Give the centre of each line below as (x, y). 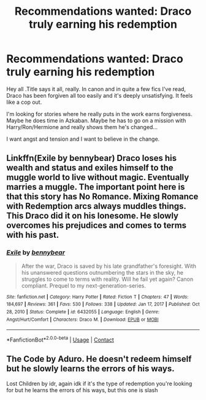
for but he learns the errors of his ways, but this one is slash (82, 390)
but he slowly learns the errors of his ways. (90, 369)
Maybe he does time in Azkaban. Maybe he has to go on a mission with (96, 120)
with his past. (33, 235)
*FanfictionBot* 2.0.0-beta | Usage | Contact (60, 339)
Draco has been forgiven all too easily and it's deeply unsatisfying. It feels (100, 95)
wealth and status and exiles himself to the (90, 168)
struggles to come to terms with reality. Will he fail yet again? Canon (107, 279)
